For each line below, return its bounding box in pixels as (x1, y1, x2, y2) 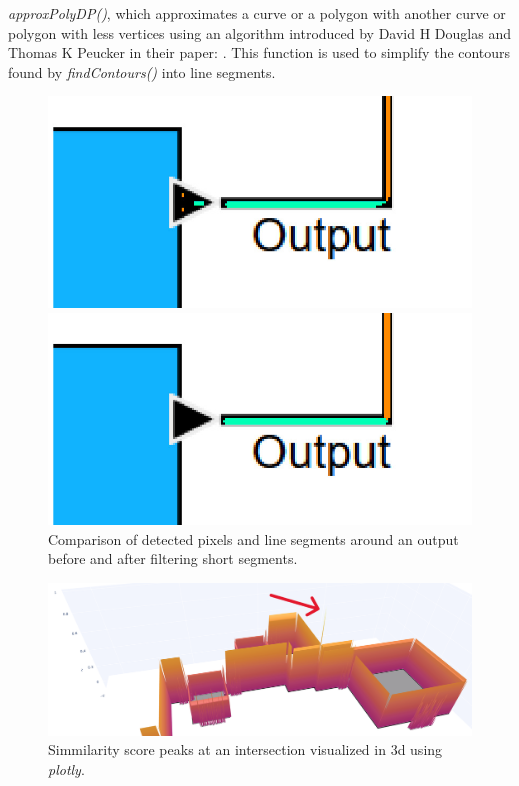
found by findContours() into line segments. (8, 61, 276, 82)
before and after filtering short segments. (48, 548, 298, 569)
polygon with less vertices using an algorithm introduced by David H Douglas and (8, 22, 511, 43)
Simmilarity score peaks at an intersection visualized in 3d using (48, 739, 443, 760)
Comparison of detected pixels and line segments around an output (48, 528, 459, 549)
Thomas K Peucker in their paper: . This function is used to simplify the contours (8, 42, 511, 63)
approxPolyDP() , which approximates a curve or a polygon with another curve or (8, 3, 506, 23)
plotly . (48, 758, 85, 779)
